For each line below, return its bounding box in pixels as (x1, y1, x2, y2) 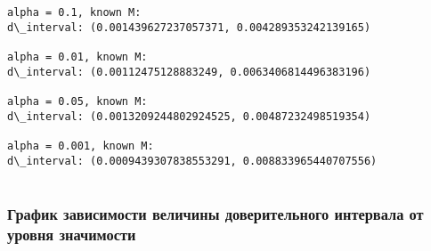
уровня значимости (7, 223, 136, 245)
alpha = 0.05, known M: (7, 94, 148, 108)
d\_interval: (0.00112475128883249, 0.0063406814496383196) (7, 65, 371, 78)
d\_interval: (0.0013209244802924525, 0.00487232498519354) (7, 109, 371, 123)
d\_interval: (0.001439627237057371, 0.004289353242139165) (7, 20, 371, 34)
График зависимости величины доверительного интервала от (7, 202, 424, 224)
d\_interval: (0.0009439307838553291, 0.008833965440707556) (7, 154, 378, 167)
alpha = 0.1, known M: (7, 6, 142, 19)
